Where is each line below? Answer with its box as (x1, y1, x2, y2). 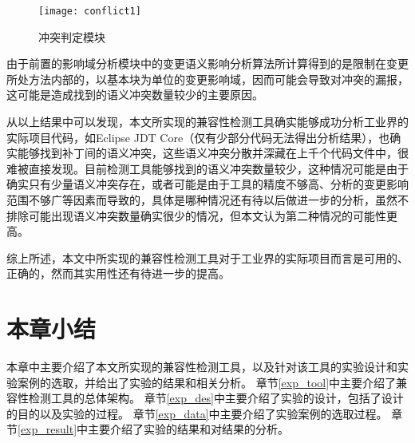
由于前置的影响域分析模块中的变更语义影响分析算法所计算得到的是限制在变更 (6, 55, 409, 72)
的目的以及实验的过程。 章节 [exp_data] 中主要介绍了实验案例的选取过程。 (6, 405, 388, 421)
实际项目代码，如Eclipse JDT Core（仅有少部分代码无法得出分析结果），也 (6, 129, 390, 145)
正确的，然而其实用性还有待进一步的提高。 (6, 265, 230, 282)
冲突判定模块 (38, 28, 105, 45)
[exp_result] (18, 421, 77, 437)
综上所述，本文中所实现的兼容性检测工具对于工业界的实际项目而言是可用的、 (6, 249, 409, 266)
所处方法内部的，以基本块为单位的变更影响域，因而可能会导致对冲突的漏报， (6, 70, 409, 87)
